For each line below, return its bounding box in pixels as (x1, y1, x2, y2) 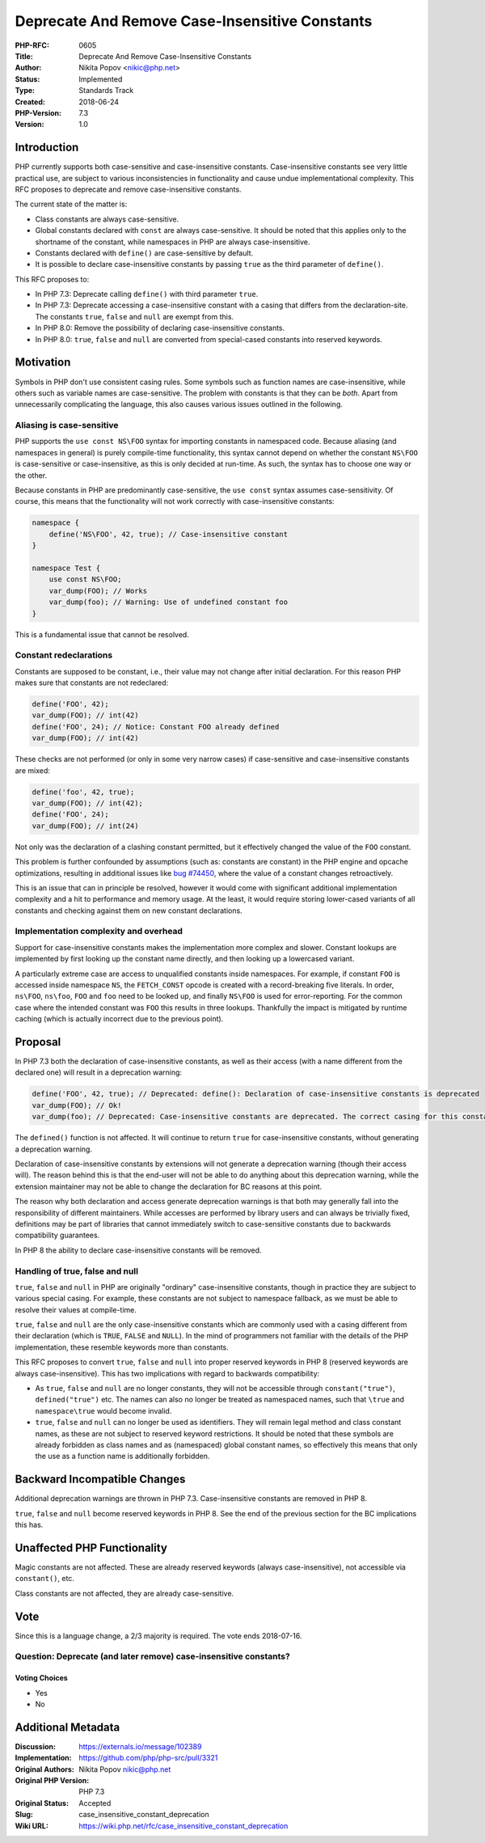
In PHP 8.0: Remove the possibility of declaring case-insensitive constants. (35, 323, 285, 333)
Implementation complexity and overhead (15, 926, 183, 937)
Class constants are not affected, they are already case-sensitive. (15, 1588, 234, 1598)
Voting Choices (15, 1673, 68, 1683)
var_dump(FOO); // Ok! (32, 1101, 122, 1110)
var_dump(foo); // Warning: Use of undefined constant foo (48, 598, 289, 607)
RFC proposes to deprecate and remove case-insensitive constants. (15, 184, 242, 194)
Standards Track (78, 86, 134, 95)
